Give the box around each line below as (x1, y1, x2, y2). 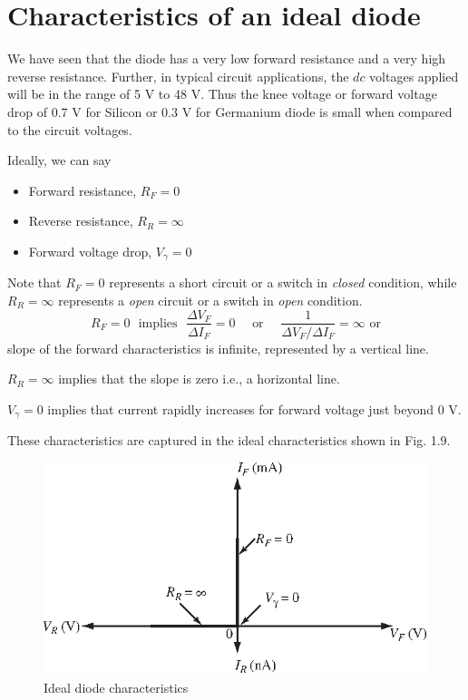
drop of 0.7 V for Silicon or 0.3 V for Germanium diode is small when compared (7, 102, 453, 121)
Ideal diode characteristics (44, 677, 189, 696)
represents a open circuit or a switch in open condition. (58, 290, 363, 309)
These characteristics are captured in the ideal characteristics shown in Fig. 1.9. (7, 431, 451, 450)
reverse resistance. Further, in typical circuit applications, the (7, 66, 349, 85)
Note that (7, 273, 62, 292)
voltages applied (369, 66, 459, 85)
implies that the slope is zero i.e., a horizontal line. (58, 369, 340, 388)
